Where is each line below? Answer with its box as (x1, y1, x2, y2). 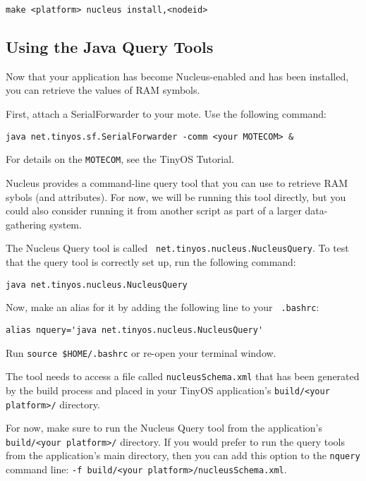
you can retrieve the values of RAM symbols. (6, 83, 200, 97)
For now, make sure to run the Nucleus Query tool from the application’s (6, 420, 323, 435)
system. (49, 217, 82, 231)
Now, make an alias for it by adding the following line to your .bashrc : (6, 300, 319, 315)
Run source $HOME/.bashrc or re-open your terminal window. (6, 345, 276, 360)
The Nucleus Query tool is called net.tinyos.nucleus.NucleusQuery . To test (6, 240, 349, 255)
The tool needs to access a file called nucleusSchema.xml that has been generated (6, 369, 360, 384)
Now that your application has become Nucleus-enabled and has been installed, (6, 68, 349, 83)
